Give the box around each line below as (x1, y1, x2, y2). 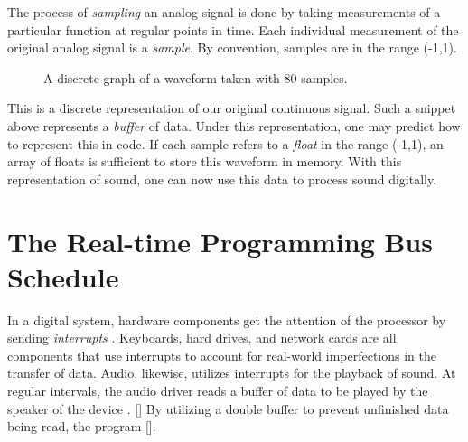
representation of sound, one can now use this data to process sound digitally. (7, 169, 437, 188)
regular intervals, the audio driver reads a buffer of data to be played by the (7, 381, 428, 400)
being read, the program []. (7, 417, 156, 436)
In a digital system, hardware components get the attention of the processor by (7, 310, 446, 329)
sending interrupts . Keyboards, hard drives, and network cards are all (7, 328, 397, 347)
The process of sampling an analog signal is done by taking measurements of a (7, 3, 441, 21)
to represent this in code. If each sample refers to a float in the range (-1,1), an (7, 134, 444, 153)
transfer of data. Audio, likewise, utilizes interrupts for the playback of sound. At (7, 363, 456, 382)
